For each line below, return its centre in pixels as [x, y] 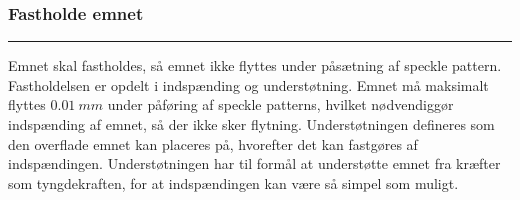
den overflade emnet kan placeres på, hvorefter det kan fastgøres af [213, 143]
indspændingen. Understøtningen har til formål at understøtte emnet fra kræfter [254, 163]
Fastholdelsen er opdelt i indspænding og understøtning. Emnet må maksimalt [248, 84]
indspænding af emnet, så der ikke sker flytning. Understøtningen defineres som [251, 124]
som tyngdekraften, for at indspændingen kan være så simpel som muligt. [233, 182]
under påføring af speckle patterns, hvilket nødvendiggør [280, 104]
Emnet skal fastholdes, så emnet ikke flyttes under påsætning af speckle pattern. [255, 65]
